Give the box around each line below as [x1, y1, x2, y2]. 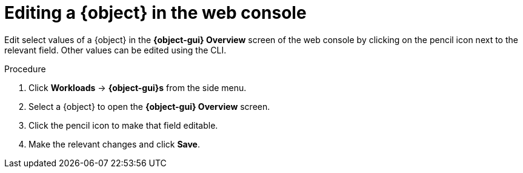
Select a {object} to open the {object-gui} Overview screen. [28, 101, 270, 112]
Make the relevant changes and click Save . [28, 138, 200, 149]
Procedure [4, 63, 46, 74]
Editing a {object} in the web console [4, 2, 307, 23]
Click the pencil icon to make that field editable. [28, 120, 218, 131]
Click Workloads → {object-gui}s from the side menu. [28, 82, 247, 93]
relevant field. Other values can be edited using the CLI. [4, 44, 227, 55]
